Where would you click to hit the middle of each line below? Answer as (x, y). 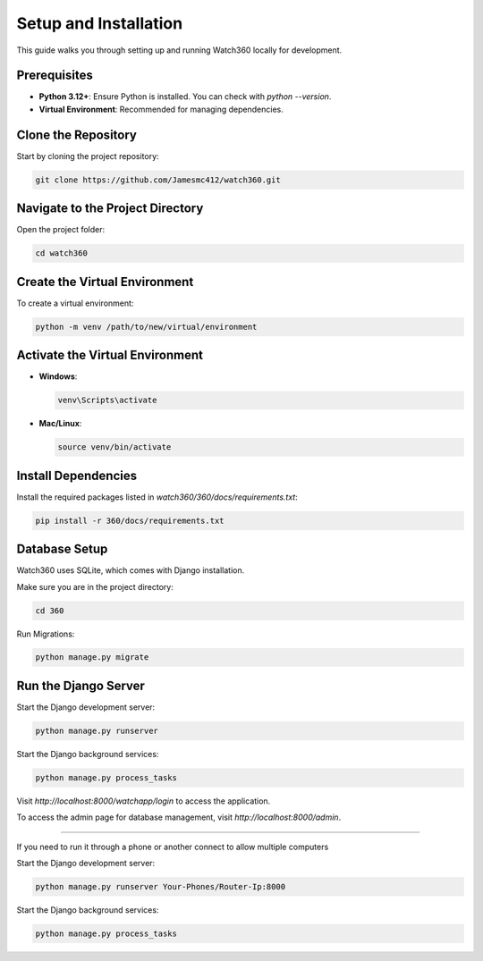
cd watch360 (62, 253)
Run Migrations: (46, 634)
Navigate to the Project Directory (110, 209)
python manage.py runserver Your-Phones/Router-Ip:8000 (161, 887)
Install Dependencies (77, 475)
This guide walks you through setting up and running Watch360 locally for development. (179, 50)
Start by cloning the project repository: (88, 156)
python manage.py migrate (92, 658)
